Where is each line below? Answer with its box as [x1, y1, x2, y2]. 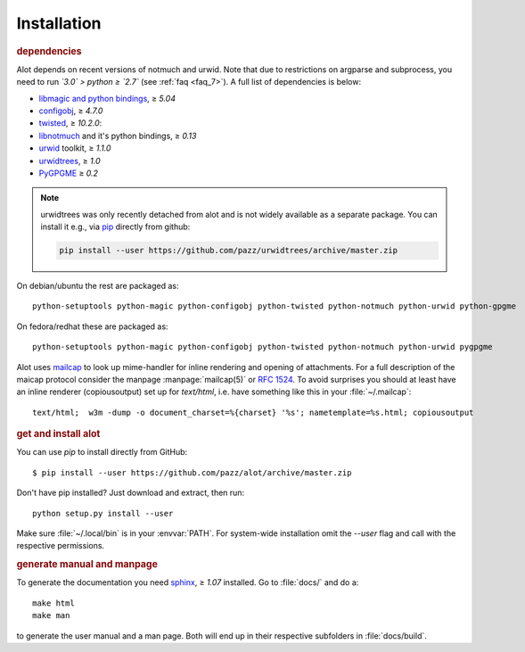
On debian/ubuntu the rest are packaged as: [16, 281, 179, 292]
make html [32, 598, 75, 608]
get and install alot [16, 428, 101, 441]
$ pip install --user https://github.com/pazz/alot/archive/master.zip [32, 467, 352, 477]
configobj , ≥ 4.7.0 [38, 105, 103, 116]
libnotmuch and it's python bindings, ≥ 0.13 [38, 130, 197, 141]
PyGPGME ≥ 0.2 [38, 168, 98, 178]
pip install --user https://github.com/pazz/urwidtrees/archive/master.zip [59, 245, 398, 256]
